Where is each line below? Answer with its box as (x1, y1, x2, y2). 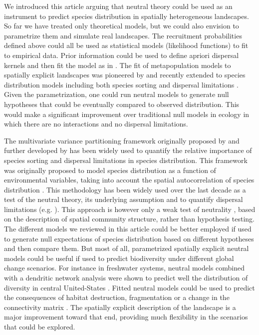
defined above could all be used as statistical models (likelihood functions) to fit (4, 40, 249, 50)
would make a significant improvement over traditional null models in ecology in (4, 108, 250, 119)
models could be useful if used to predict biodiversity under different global (4, 252, 234, 263)
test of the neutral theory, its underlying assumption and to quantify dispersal (4, 194, 243, 204)
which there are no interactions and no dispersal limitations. (4, 118, 188, 129)
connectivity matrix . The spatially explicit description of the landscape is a (4, 301, 236, 312)
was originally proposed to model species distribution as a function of (4, 164, 216, 175)
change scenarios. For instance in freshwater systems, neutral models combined (4, 262, 245, 273)
